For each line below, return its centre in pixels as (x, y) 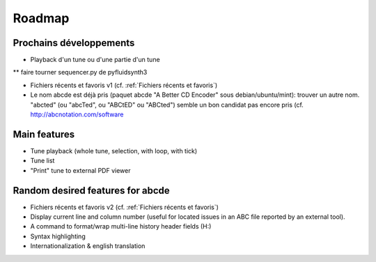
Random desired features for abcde (91, 191)
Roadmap (41, 18)
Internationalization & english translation (88, 246)
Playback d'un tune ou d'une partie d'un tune (95, 60)
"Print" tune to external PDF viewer (80, 170)
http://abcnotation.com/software (77, 114)
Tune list (42, 161)
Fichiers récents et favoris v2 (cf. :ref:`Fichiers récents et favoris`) (125, 207)
